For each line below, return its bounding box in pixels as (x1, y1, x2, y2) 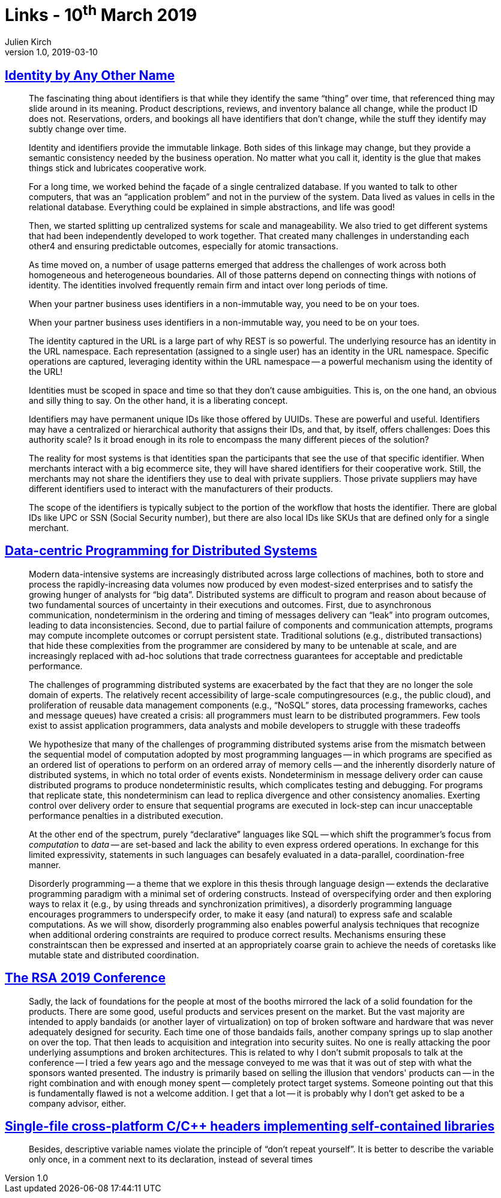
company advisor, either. (29, 1098, 127, 1108)
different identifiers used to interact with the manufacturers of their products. (29, 483, 333, 494)
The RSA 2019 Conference (5, 970, 166, 986)
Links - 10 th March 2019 (5, 1, 197, 26)
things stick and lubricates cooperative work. (29, 162, 207, 173)
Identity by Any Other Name (5, 67, 175, 83)
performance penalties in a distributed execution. (29, 810, 223, 821)
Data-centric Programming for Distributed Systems (5, 543, 317, 559)
